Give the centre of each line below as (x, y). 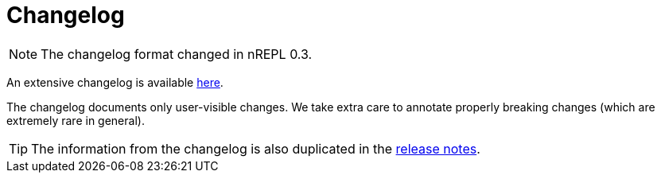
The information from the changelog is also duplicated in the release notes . (256, 148)
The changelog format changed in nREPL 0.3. (177, 54)
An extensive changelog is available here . (115, 82)
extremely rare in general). (76, 120)
